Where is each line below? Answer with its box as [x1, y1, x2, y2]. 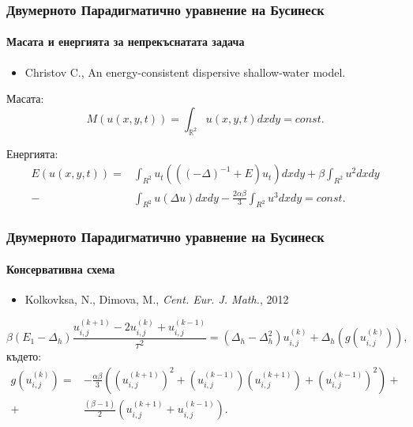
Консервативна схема [6, 260, 115, 277]
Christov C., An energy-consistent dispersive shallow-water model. [24, 63, 346, 80]
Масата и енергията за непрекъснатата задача [6, 33, 245, 50]
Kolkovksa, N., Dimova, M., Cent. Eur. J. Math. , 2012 [24, 291, 289, 308]
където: [6, 348, 42, 365]
